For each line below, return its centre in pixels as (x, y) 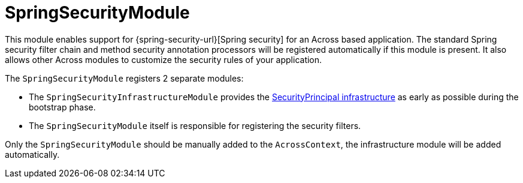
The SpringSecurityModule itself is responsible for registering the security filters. (195, 125)
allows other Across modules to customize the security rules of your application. (164, 59)
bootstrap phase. (62, 107)
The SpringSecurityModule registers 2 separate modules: (124, 78)
